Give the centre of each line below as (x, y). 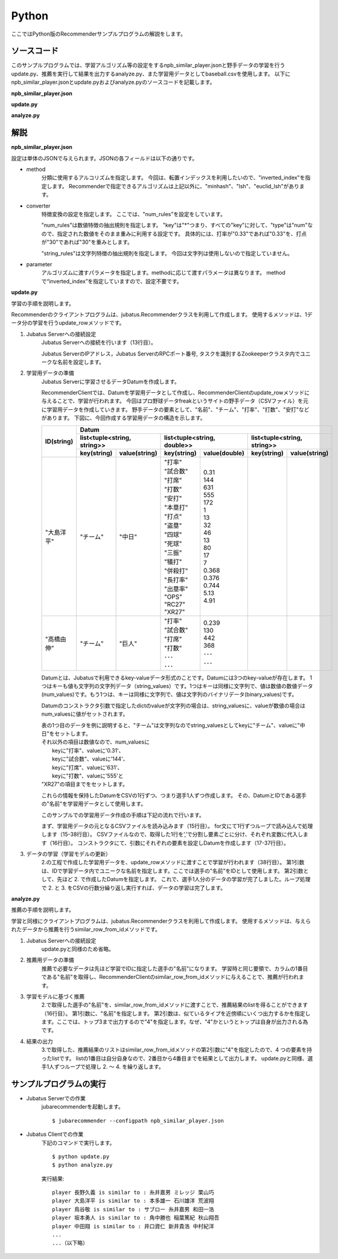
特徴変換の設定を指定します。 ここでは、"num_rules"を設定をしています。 (133, 214)
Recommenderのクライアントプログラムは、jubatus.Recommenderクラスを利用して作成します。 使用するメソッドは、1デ (162, 314)
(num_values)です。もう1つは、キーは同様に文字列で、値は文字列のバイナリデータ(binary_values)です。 (169, 695)
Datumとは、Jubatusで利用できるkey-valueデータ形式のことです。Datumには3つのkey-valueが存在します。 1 (177, 677)
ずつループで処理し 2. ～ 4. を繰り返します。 (109, 1067)
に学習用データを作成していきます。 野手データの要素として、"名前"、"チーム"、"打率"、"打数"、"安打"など (175, 409)
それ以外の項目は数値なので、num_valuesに (96, 742)
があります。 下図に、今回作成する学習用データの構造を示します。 (123, 418)
